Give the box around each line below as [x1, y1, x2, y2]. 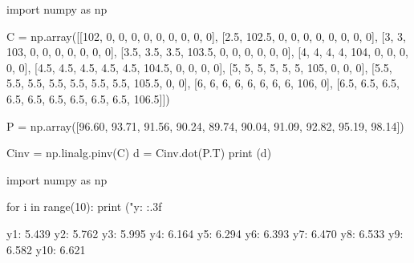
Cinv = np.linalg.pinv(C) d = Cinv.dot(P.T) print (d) [6, 144, 272, 161]
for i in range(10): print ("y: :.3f [6, 198, 162, 215]
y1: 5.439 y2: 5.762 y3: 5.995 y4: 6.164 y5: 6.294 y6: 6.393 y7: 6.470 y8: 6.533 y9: [6, 225, 404, 241]
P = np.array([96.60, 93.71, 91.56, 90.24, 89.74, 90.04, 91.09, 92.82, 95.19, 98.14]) [6, 117, 404, 134]
